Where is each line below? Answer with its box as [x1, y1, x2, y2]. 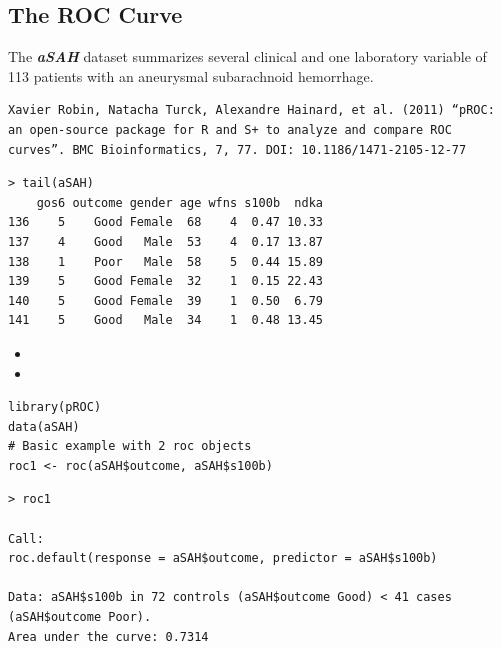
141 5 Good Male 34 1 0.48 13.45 [8, 313, 323, 328]
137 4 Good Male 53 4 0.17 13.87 [8, 234, 323, 249]
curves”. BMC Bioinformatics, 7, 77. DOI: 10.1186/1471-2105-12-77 [8, 142, 467, 157]
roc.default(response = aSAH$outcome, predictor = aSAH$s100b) [8, 551, 438, 566]
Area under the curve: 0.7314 [8, 629, 209, 644]
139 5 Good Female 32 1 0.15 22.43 [8, 274, 323, 289]
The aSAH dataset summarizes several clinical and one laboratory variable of [8, 46, 487, 67]
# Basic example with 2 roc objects [8, 439, 252, 454]
